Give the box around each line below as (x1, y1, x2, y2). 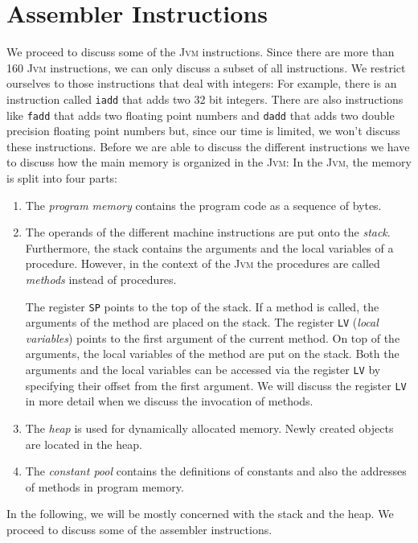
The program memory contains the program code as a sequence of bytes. (25, 196, 382, 213)
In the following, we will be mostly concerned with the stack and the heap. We (6, 505, 394, 522)
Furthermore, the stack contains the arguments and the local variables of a (25, 239, 394, 256)
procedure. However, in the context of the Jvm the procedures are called (25, 255, 380, 272)
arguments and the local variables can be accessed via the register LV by (25, 361, 381, 378)
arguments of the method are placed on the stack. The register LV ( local (25, 314, 379, 331)
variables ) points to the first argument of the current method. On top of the (25, 329, 400, 346)
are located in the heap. (25, 435, 142, 452)
